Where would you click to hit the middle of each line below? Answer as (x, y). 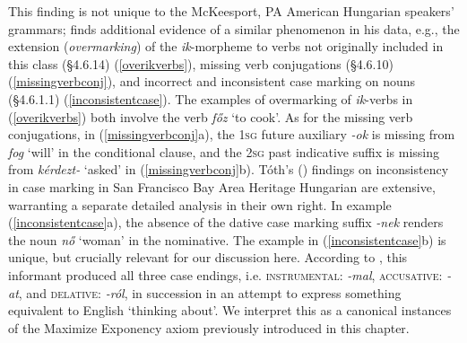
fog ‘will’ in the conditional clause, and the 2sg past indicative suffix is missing (224, 151)
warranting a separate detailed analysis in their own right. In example (200, 204)
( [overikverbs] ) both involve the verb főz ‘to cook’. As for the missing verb (211, 116)
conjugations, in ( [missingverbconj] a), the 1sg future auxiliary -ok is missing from (232, 134)
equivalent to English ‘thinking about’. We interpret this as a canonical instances (230, 310)
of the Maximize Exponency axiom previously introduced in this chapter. (209, 327)
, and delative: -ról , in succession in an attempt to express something (210, 292)
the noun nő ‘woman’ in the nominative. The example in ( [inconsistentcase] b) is (227, 239)
